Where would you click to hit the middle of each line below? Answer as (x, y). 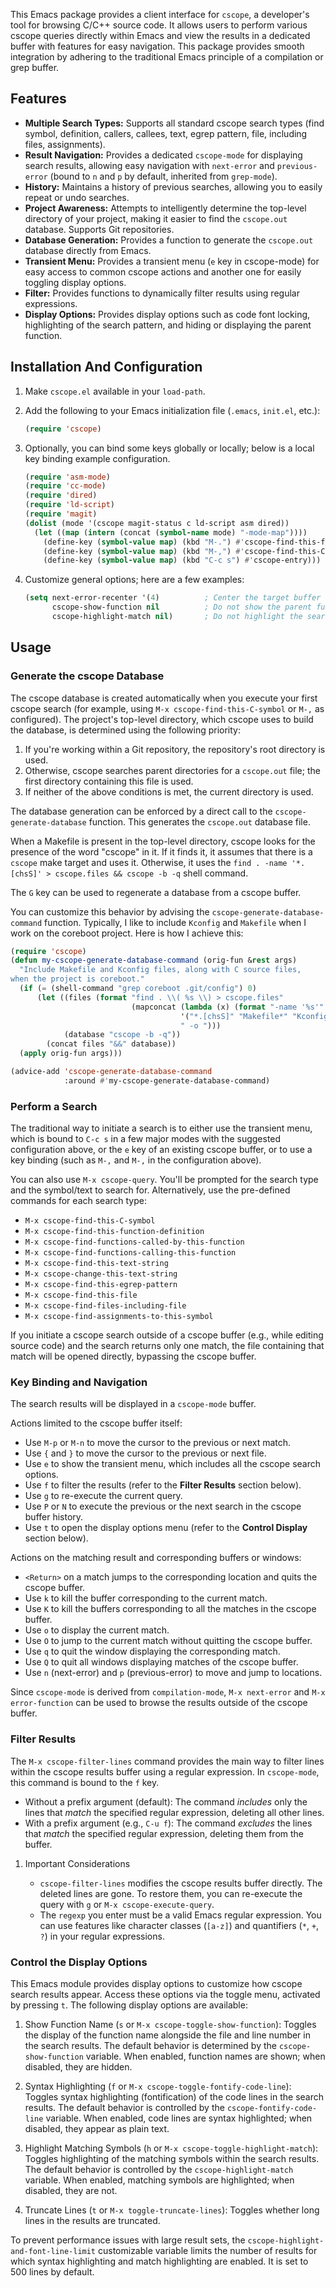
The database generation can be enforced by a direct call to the (141, 811)
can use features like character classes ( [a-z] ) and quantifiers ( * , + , (179, 1925)
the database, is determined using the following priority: (125, 730)
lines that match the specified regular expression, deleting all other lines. (174, 1812)
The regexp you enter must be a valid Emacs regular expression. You (180, 1915)
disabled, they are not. (71, 2190)
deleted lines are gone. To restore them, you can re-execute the (171, 1893)
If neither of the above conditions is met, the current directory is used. (169, 791)
